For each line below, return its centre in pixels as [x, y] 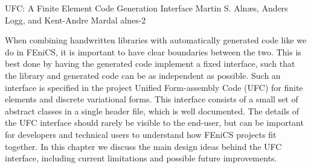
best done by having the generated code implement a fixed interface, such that [150, 64]
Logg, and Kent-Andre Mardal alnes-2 [75, 20]
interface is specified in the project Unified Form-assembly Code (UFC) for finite [154, 87]
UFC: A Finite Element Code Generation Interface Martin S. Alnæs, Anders [146, 8]
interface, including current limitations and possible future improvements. [141, 158]
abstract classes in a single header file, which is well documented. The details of [152, 110]
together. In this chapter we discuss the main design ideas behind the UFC [143, 146]
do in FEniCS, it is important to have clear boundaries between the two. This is [153, 51]
